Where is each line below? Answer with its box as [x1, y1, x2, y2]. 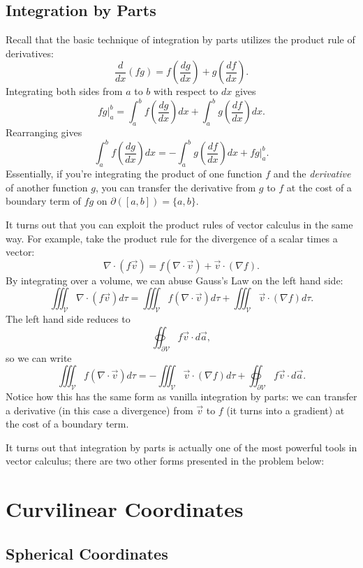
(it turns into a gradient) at [226, 402, 345, 417]
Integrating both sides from [6, 84, 123, 99]
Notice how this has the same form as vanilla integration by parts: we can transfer [6, 388, 357, 403]
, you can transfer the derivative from [95, 180, 256, 194]
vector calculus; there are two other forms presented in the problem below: [6, 453, 325, 468]
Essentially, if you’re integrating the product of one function [6, 166, 262, 181]
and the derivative [273, 166, 351, 181]
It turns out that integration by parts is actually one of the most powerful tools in [6, 439, 357, 454]
